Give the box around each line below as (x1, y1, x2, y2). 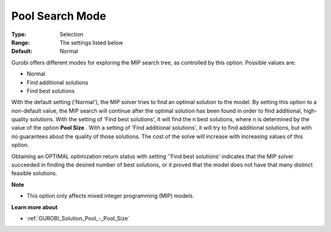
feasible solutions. (11, 170, 58, 177)
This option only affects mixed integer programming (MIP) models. (26, 192, 194, 200)
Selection (59, 31, 84, 38)
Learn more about (11, 203, 58, 211)
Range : (11, 39, 30, 46)
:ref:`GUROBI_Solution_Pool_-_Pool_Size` (26, 214, 130, 222)
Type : (11, 31, 27, 38)
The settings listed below (59, 39, 123, 46)
